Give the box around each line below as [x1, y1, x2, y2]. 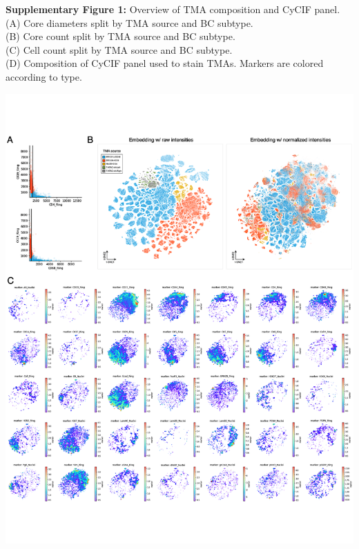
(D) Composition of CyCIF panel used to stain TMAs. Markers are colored [6, 56, 324, 70]
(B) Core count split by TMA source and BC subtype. [6, 29, 235, 43]
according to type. [6, 69, 82, 83]
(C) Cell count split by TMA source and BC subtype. [6, 42, 233, 57]
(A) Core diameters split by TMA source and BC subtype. [6, 15, 253, 30]
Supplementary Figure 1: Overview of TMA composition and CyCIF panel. [6, 2, 340, 16]
